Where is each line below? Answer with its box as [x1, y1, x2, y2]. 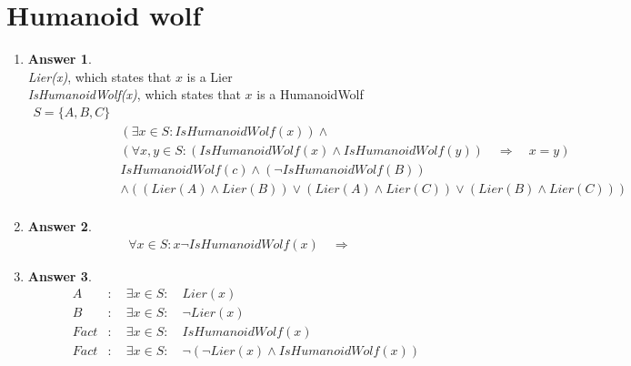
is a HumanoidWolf [256, 85, 364, 104]
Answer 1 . [27, 49, 92, 68]
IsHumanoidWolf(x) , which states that [27, 85, 241, 104]
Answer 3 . [27, 266, 92, 285]
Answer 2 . [27, 217, 92, 236]
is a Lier [186, 66, 233, 86]
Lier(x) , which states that [27, 66, 172, 86]
